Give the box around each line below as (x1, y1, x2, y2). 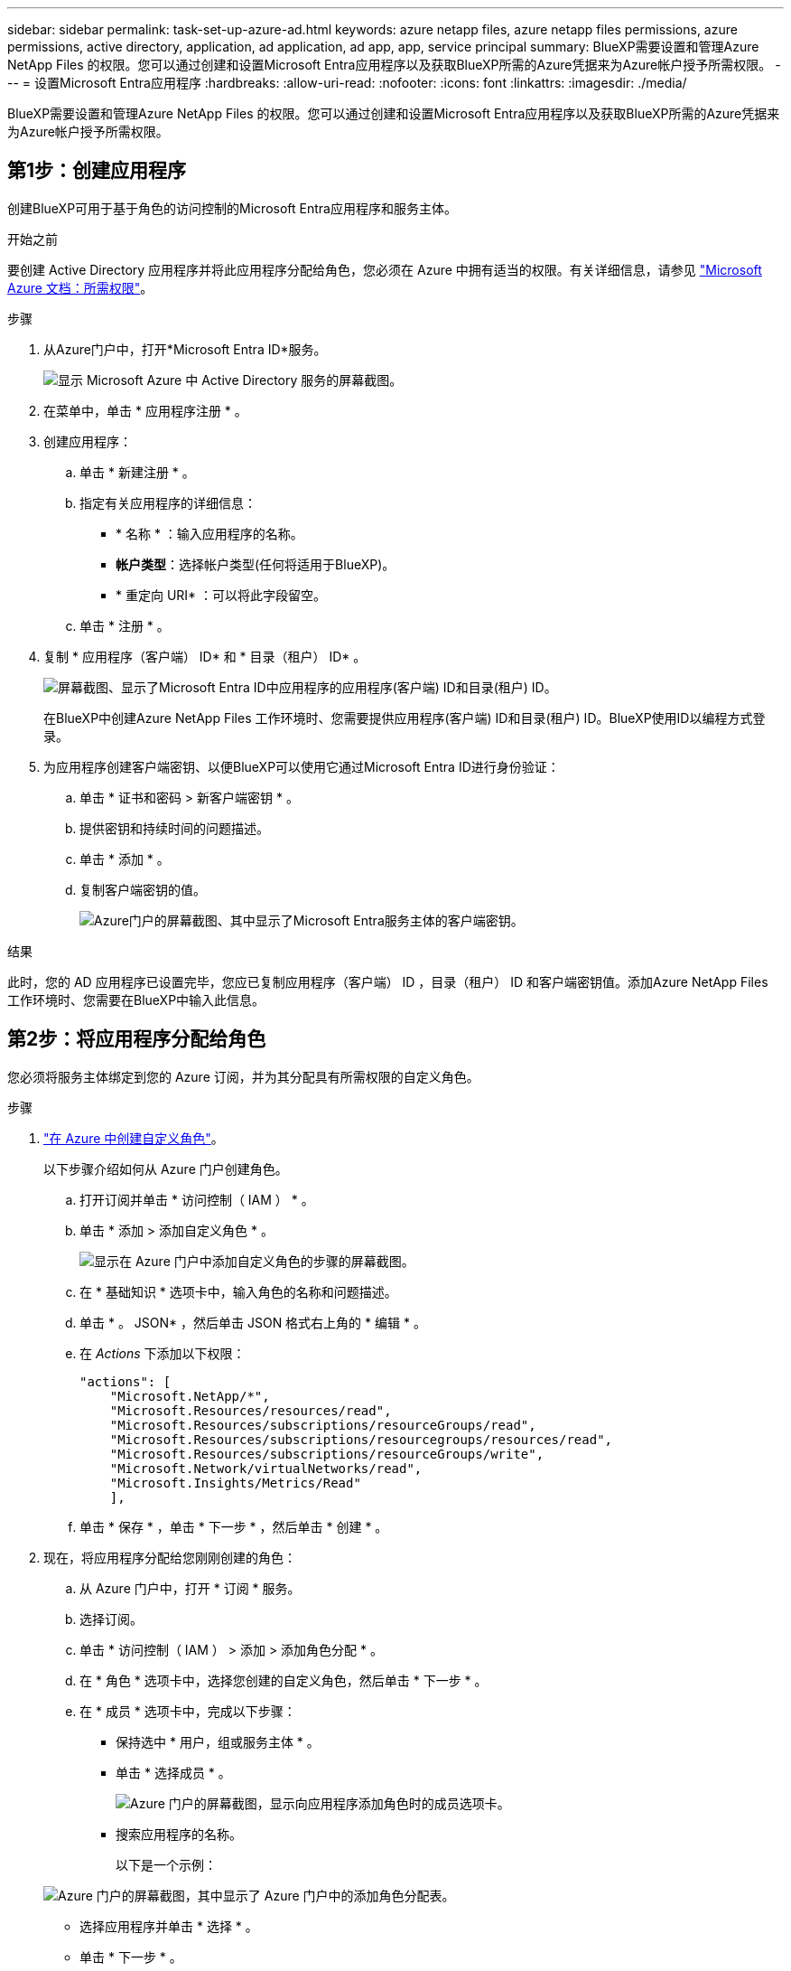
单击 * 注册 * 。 (79, 617, 170, 634)
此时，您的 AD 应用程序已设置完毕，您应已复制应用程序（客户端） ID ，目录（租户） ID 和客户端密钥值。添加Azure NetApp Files (7, 973, 768, 990)
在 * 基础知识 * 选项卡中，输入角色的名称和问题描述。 (79, 1283, 397, 1300)
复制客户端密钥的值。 (79, 881, 206, 897)
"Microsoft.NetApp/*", (109, 1388, 270, 1403)
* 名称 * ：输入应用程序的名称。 (116, 525, 303, 541)
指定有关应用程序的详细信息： (79, 494, 256, 511)
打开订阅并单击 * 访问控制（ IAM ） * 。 (79, 1191, 314, 1207)
